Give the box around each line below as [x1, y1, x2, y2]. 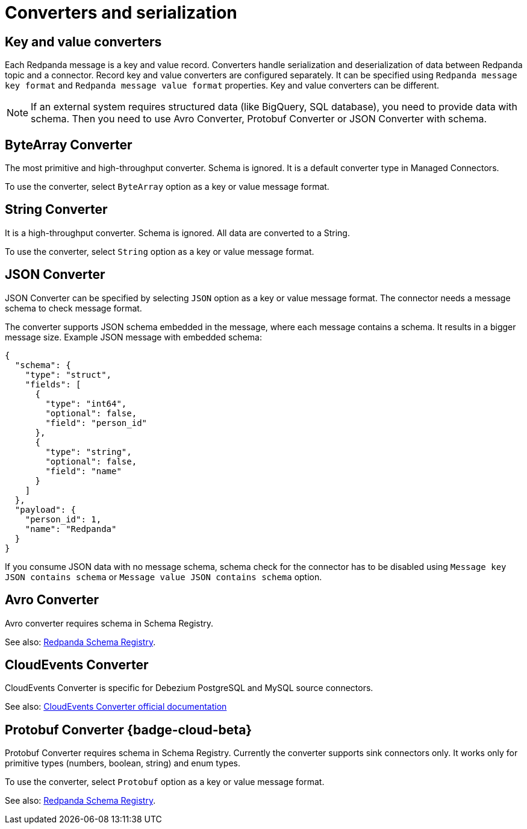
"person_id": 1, [25, 514, 102, 524]
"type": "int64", [45, 398, 127, 408]
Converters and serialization [5, 2, 237, 23]
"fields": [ [25, 379, 81, 389]
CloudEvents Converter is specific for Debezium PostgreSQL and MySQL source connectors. [5, 683, 373, 693]
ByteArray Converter [5, 137, 133, 152]
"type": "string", [45, 446, 132, 457]
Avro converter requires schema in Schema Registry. [5, 618, 214, 628]
